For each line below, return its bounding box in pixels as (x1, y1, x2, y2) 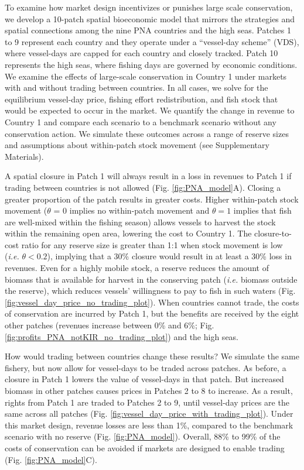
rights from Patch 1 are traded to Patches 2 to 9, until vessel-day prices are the (5, 396, 289, 408)
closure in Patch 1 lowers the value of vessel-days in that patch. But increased (5, 373, 284, 385)
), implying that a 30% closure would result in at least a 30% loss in (47, 250, 292, 262)
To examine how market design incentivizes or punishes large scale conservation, (5, 1, 293, 13)
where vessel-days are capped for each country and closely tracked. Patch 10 (5, 47, 278, 59)
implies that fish (233, 204, 292, 217)
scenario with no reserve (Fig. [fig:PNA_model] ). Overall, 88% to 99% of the (5, 430, 281, 442)
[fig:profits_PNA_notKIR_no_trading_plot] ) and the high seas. (5, 330, 239, 342)
